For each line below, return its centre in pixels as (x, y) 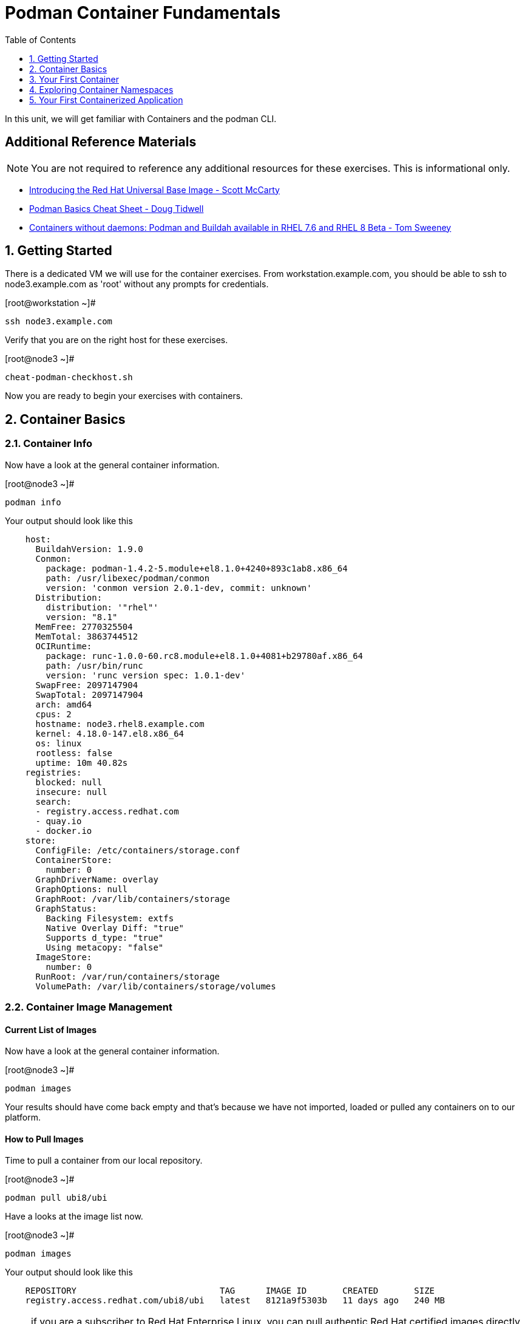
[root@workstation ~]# (50, 303)
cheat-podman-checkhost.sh (69, 377)
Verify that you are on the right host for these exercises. (117, 340)
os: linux (59, 743)
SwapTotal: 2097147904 (89, 694)
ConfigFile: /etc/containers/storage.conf (138, 850)
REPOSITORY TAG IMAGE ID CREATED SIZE (230, 1291)
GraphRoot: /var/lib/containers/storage (133, 899)
